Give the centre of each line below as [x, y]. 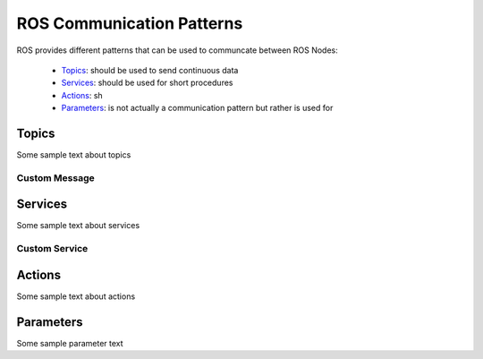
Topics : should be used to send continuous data [150, 70]
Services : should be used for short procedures [147, 83]
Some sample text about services [78, 226]
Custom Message [56, 177]
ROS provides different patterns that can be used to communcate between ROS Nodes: [178, 50]
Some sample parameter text [70, 343]
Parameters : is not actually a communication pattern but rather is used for [197, 108]
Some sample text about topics [74, 155]
